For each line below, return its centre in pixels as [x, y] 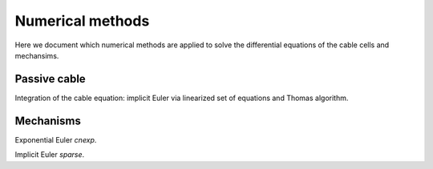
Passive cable [50, 79]
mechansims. [37, 55]
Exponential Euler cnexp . [56, 139]
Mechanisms [48, 121]
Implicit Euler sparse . [50, 155]
